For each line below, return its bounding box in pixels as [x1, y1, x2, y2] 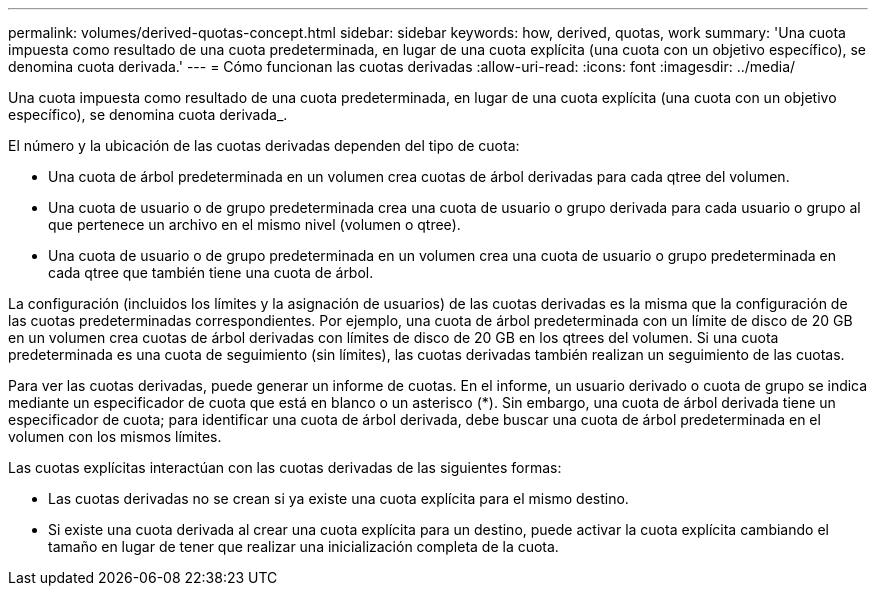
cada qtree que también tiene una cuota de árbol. [48, 264, 374, 281]
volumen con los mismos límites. [8, 428, 222, 445]
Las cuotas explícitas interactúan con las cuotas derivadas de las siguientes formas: [8, 459, 562, 476]
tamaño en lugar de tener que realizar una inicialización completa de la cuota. [48, 538, 559, 555]
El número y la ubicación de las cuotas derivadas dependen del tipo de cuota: [8, 137, 520, 154]
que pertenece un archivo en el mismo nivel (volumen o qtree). [48, 216, 461, 233]
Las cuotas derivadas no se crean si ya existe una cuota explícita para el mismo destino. [48, 490, 629, 507]
